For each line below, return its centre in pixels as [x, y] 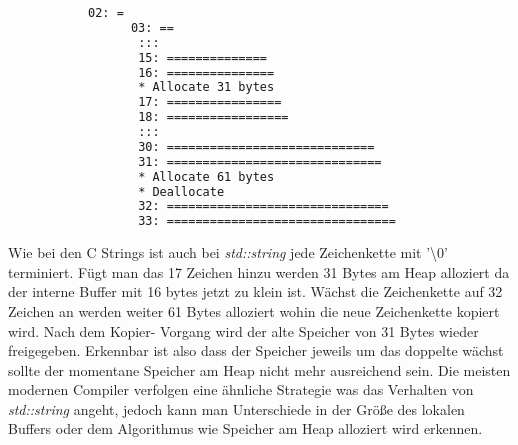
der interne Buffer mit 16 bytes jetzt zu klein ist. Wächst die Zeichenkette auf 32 [255, 291]
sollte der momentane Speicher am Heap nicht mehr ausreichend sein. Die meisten [259, 369]
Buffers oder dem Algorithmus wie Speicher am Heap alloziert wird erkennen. [245, 428]
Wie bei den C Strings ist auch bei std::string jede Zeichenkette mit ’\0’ [228, 252]
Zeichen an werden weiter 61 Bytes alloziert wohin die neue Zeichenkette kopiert [254, 310]
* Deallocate [181, 191]
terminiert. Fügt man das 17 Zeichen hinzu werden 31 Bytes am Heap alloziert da [259, 271]
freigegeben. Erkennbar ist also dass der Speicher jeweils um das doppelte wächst [256, 350]
